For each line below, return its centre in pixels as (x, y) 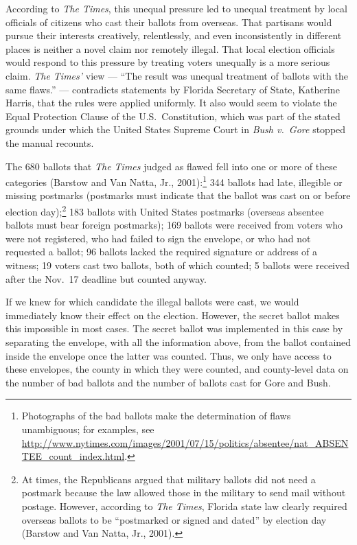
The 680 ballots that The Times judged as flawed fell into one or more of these (171, 166)
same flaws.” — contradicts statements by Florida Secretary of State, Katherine (173, 89)
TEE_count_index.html (73, 456)
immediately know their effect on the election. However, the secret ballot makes (173, 315)
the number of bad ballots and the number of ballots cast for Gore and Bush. (168, 382)
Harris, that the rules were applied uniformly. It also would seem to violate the (171, 103)
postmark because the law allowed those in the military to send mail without (184, 492)
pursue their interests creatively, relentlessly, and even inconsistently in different (174, 35)
